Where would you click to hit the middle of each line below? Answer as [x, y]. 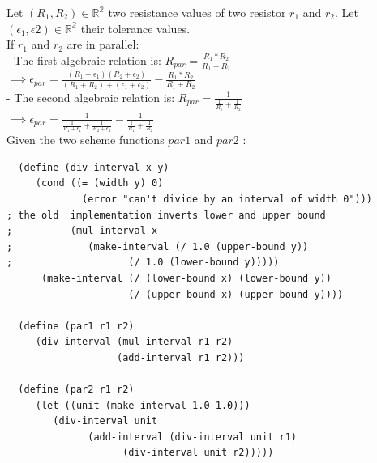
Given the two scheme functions [86, 140]
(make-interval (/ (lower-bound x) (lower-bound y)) [186, 278]
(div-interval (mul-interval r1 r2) [134, 342]
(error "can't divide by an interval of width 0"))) [227, 199]
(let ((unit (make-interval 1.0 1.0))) [143, 405]
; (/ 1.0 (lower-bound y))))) [143, 263]
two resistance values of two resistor [197, 12]
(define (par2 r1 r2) [76, 390]
